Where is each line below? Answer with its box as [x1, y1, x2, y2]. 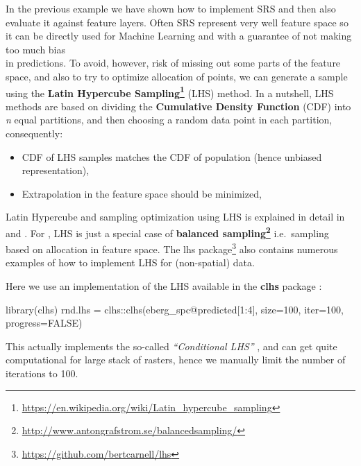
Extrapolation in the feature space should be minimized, [22, 186, 262, 200]
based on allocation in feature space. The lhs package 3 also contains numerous [6, 240, 338, 256]
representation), [22, 163, 90, 178]
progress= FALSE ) [6, 316, 83, 330]
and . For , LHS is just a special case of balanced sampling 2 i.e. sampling [6, 223, 329, 240]
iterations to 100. [6, 366, 78, 381]
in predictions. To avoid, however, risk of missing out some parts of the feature [6, 55, 341, 70]
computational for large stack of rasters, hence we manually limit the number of [6, 352, 346, 367]
